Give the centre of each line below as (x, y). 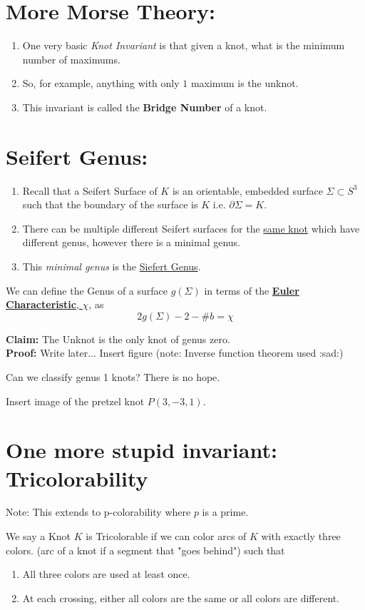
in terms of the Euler (252, 290)
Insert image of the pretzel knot (75, 401)
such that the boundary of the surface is (110, 204)
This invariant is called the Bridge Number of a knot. (145, 107)
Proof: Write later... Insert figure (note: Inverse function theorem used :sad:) (175, 353)
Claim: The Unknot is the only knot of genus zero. (118, 339)
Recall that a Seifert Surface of (90, 190)
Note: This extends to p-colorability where (98, 512)
